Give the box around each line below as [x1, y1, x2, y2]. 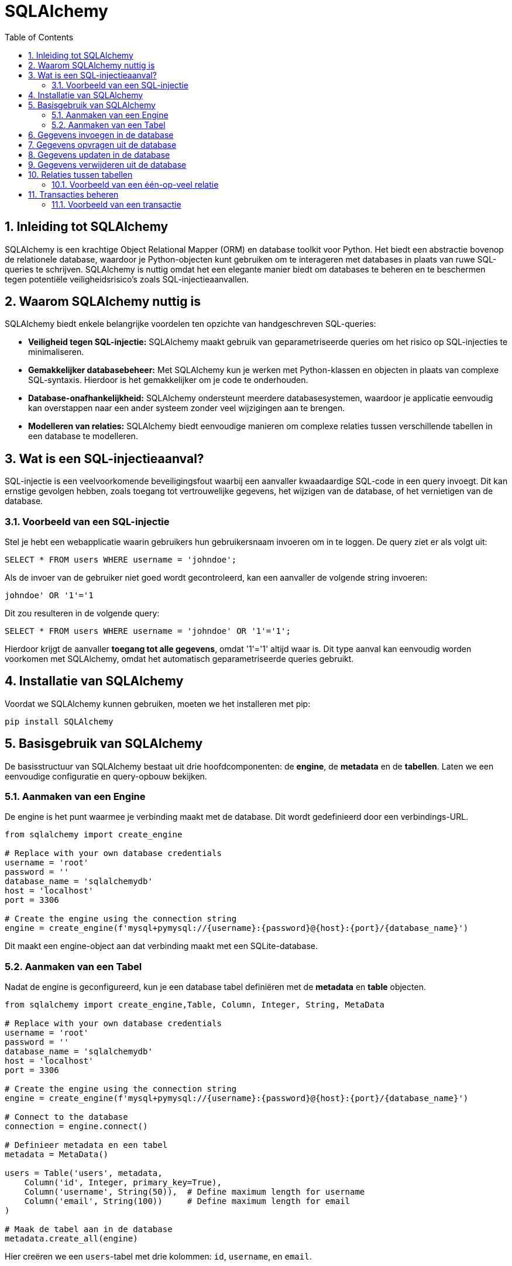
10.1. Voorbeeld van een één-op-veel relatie [51, 179, 219, 189]
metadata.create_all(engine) [5, 1234, 138, 1244]
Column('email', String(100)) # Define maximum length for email [24, 1196, 351, 1206]
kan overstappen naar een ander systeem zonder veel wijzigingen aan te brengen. [28, 403, 345, 413]
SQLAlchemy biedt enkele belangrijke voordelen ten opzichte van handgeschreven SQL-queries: [5, 319, 376, 329]
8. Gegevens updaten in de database [28, 149, 170, 160]
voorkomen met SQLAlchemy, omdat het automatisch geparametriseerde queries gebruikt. [5, 654, 354, 664]
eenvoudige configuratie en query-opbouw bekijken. [5, 771, 207, 781]
